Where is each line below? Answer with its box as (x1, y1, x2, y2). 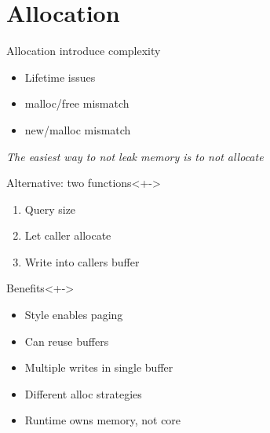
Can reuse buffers (24, 332, 109, 349)
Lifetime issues (24, 68, 96, 85)
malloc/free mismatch (24, 95, 130, 112)
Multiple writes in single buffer (24, 359, 173, 376)
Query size (24, 200, 76, 217)
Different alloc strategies (24, 385, 142, 402)
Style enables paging (24, 306, 123, 323)
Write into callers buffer (24, 253, 140, 270)
